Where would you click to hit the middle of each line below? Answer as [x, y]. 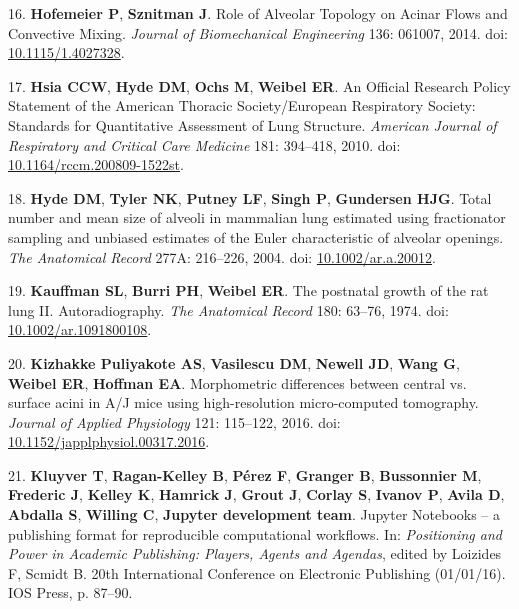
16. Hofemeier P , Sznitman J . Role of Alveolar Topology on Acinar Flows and [258, 13]
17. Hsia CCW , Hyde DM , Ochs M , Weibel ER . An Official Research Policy [259, 85]
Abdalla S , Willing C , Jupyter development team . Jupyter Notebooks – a [254, 514]
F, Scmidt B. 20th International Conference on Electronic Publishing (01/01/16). [257, 572]
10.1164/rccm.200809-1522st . [96, 164]
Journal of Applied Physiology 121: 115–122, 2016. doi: [174, 421]
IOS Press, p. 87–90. [70, 592]
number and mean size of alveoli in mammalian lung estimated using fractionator [257, 217]
